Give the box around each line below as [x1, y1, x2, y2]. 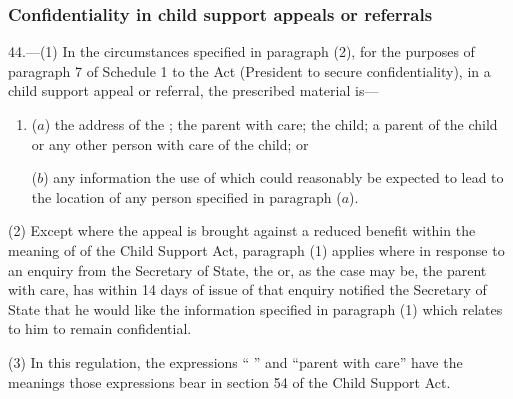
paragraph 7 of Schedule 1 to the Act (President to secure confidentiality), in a [8, 60, 491, 81]
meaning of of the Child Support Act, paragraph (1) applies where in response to [8, 239, 505, 260]
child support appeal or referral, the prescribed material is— [8, 80, 379, 101]
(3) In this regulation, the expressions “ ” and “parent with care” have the [8, 351, 463, 372]
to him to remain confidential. [8, 318, 192, 339]
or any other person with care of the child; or [31, 133, 309, 154]
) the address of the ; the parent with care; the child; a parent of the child [44, 114, 498, 134]
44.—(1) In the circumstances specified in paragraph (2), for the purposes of [8, 41, 475, 62]
